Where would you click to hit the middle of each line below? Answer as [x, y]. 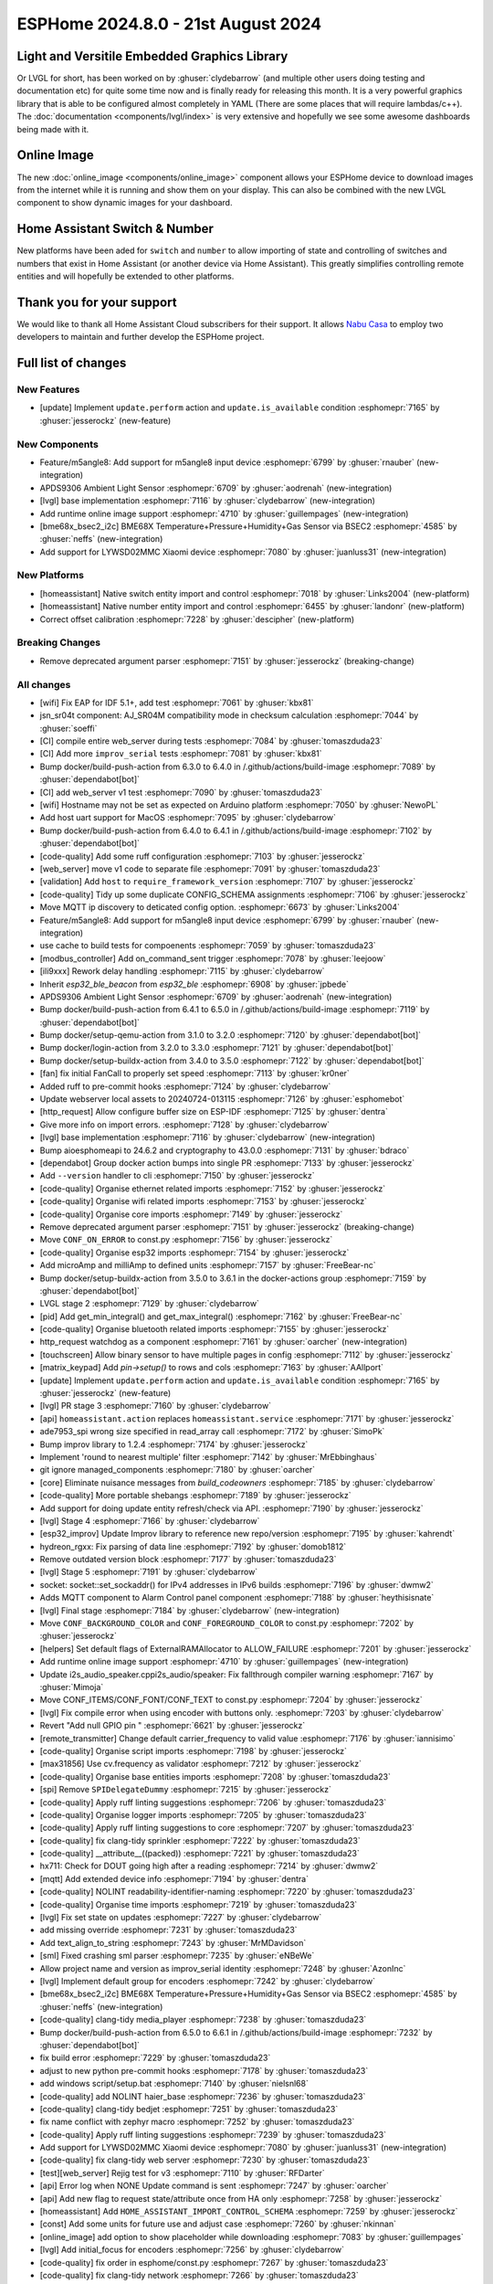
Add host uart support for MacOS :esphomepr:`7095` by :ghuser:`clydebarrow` [188, 818]
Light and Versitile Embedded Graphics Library [152, 56]
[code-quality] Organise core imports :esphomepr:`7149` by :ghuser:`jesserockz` [191, 1214]
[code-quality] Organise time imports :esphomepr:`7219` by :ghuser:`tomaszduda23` [199, 1904]
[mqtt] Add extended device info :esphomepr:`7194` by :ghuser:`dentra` [174, 1878]
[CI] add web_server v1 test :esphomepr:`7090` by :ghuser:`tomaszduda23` [181, 792]
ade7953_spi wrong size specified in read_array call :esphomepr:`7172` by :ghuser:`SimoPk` [212, 1432]
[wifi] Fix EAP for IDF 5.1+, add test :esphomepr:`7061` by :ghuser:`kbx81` [177, 703]
